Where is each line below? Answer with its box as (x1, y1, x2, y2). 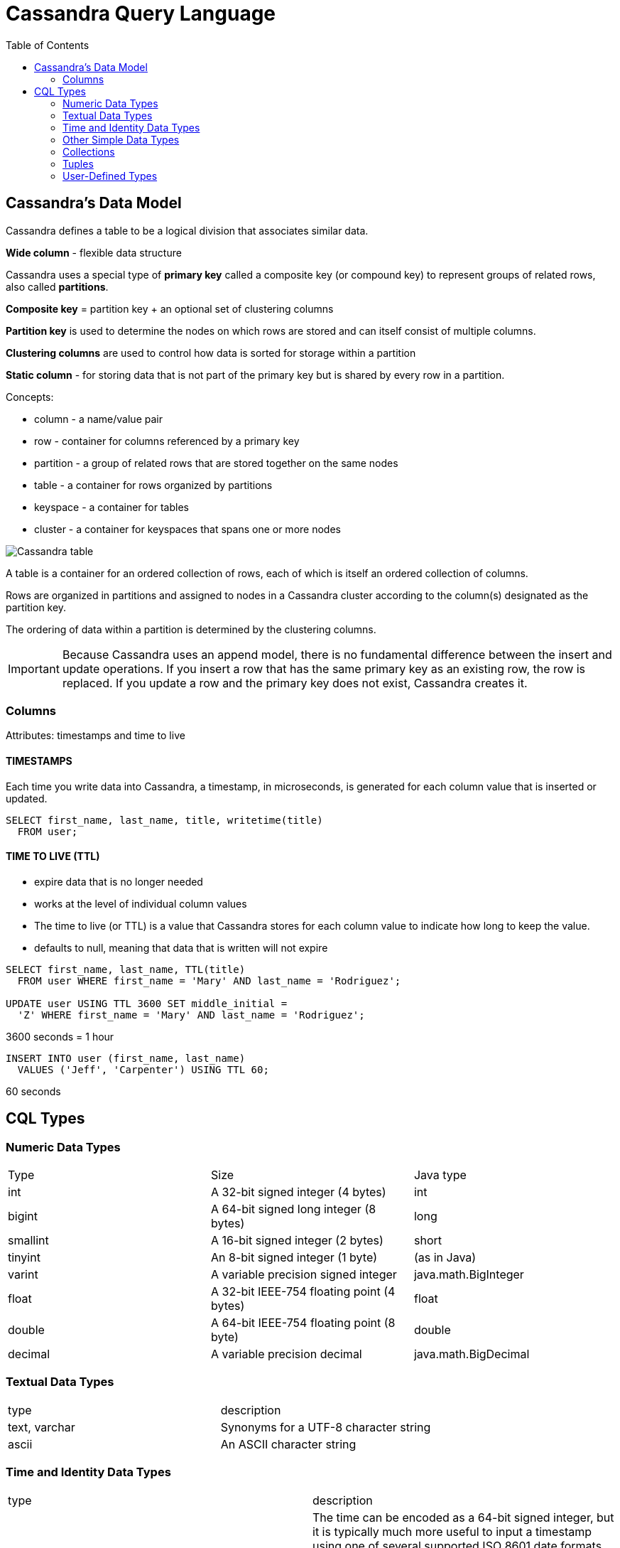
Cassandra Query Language (6, 1, 276, 26)
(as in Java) (413, 1250, 477, 1264)
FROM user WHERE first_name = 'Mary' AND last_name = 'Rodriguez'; (17, 974, 401, 987)
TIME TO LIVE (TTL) (6, 850, 100, 863)
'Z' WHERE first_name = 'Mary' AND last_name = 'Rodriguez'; (17, 1009, 365, 1021)
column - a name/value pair (34, 412, 163, 425)
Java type (413, 1168, 467, 1182)
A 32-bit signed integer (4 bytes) (210, 1185, 386, 1199)
